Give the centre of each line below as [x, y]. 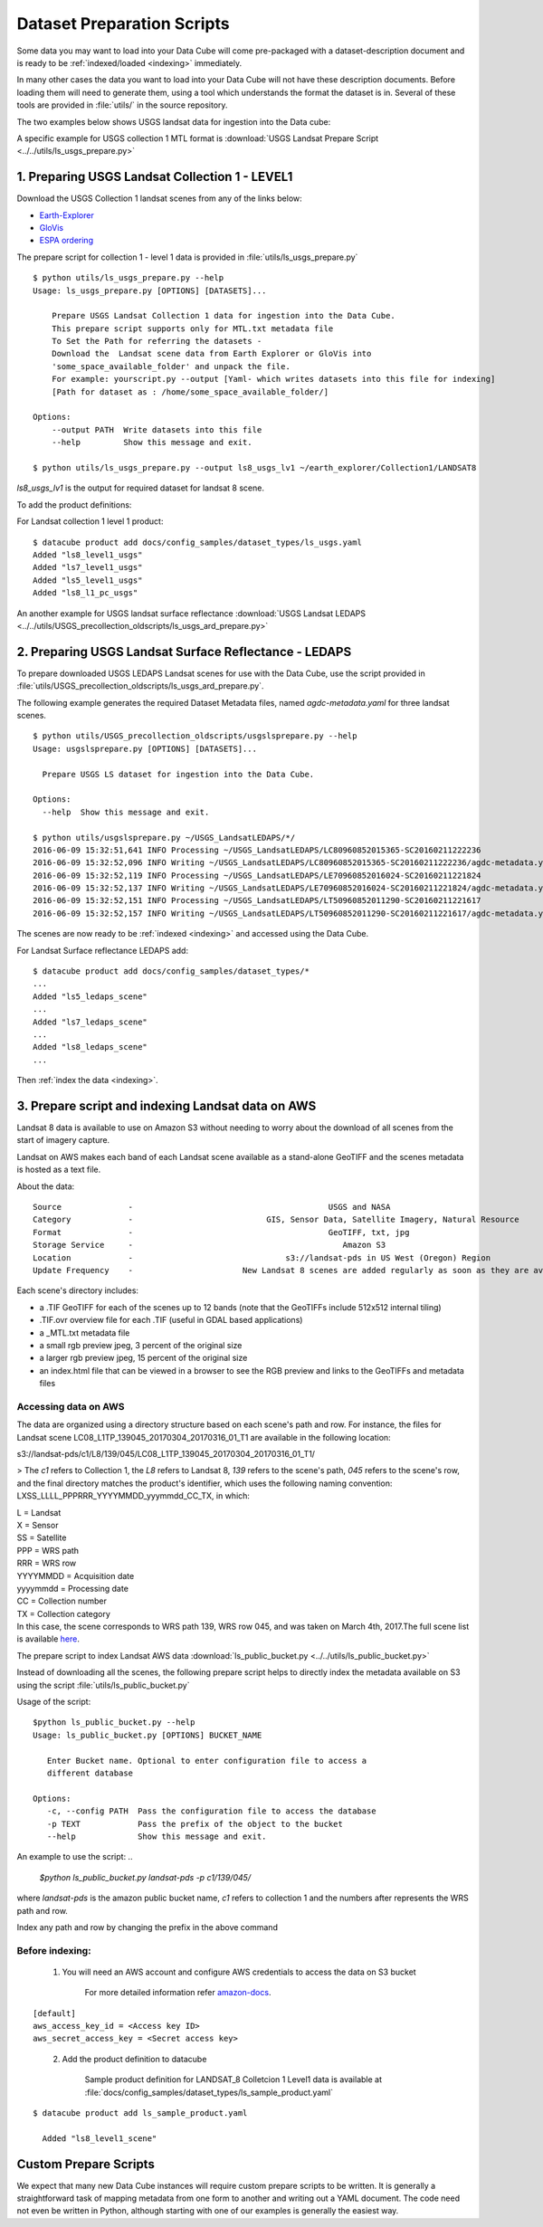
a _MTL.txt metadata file [85, 1332]
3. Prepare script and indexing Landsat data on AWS [167, 1105]
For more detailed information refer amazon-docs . [178, 1993]
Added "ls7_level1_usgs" [88, 567]
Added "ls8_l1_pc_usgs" [86, 593]
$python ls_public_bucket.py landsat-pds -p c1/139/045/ [145, 1877]
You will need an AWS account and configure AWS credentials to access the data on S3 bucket [239, 1972]
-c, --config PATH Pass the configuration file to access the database [211, 1811]
